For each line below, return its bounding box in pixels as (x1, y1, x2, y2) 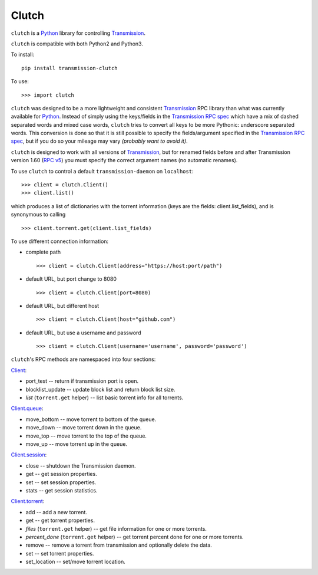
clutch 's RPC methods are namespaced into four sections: (11, 356, 156, 363)
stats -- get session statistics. (25, 487, 98, 494)
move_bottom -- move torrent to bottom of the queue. (25, 416, 157, 423)
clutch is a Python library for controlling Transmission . (11, 29, 145, 37)
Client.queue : (11, 405, 44, 412)
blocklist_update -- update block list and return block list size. (25, 386, 175, 393)
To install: (11, 51, 35, 58)
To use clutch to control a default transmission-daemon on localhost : (11, 167, 194, 175)
